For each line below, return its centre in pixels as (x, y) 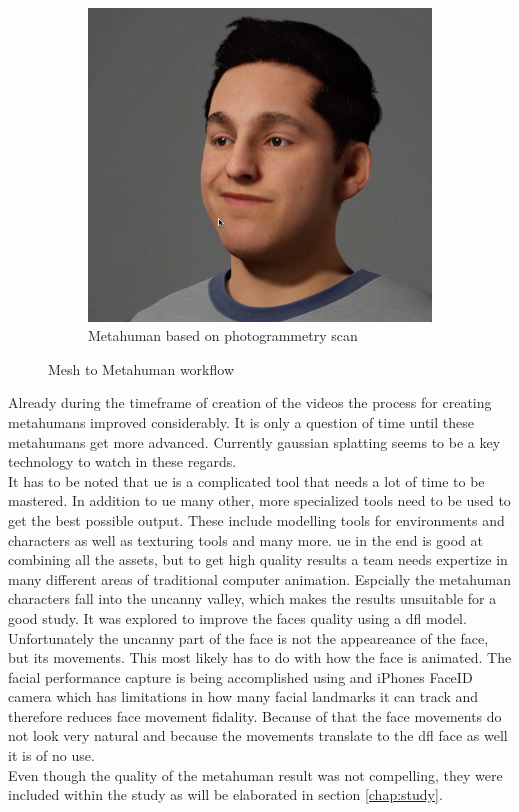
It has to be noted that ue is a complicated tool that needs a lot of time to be (246, 480)
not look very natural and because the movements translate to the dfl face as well (258, 735)
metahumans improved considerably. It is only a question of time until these (241, 421)
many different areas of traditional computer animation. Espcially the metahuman (259, 578)
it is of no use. (51, 755)
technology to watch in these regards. (122, 461)
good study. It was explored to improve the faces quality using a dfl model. (237, 617)
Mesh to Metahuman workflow (141, 368)
